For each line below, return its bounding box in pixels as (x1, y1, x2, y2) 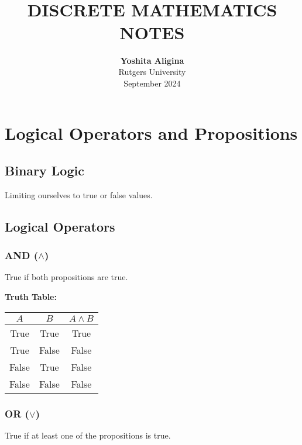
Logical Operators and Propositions (5, 121, 298, 145)
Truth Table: (5, 291, 57, 303)
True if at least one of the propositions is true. (5, 429, 171, 441)
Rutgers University (118, 65, 186, 78)
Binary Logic (5, 161, 84, 180)
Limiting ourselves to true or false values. (5, 188, 153, 201)
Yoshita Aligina (120, 54, 184, 66)
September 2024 (123, 77, 181, 89)
